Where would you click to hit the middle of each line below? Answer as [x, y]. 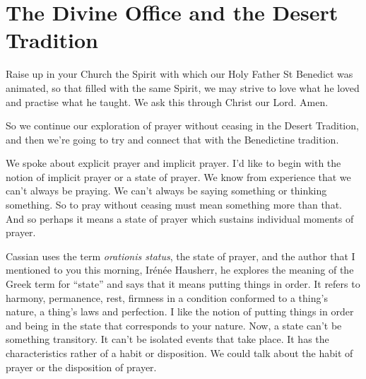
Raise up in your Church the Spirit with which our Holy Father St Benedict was [179, 74]
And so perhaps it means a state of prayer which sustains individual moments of [180, 218]
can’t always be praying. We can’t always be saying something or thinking [166, 191]
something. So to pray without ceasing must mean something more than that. [174, 205]
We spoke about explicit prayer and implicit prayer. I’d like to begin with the [173, 163]
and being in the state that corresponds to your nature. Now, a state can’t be [174, 325]
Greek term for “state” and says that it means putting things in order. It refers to [183, 284]
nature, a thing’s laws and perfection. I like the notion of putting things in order [180, 311]
